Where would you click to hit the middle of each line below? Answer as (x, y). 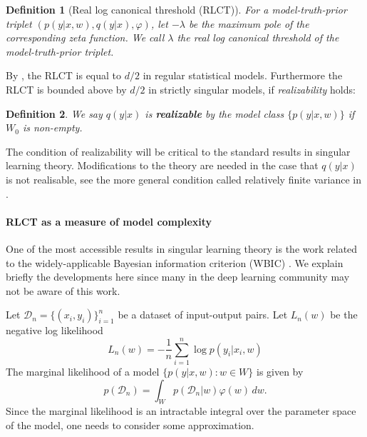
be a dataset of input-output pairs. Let (203, 315)
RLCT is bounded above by (66, 89)
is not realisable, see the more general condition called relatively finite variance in (183, 179)
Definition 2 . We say (54, 113)
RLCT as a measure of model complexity (109, 221)
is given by (280, 372)
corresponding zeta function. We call (85, 37)
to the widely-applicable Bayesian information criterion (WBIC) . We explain (175, 262)
